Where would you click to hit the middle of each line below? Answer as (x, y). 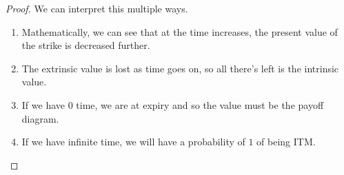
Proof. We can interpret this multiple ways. (97, 8)
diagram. (40, 118)
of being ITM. (286, 142)
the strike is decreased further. (86, 45)
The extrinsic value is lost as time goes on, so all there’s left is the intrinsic (180, 68)
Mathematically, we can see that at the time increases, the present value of (180, 31)
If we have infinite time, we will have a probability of (133, 142)
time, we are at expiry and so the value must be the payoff (200, 104)
